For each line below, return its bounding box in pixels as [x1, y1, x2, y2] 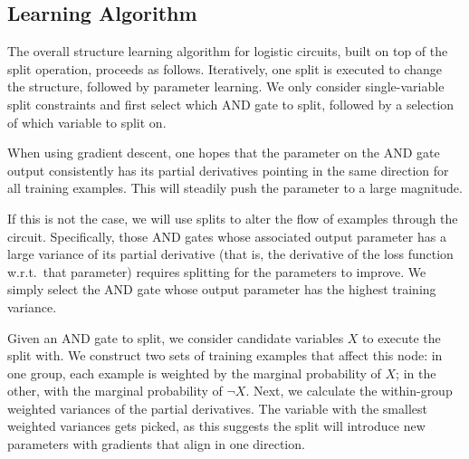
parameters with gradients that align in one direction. [7, 435, 305, 454]
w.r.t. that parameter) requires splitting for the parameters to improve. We [7, 262, 426, 281]
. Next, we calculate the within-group [245, 381, 453, 400]
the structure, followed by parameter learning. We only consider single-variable [7, 77, 445, 96]
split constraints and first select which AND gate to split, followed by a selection [7, 94, 455, 113]
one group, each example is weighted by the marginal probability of [7, 363, 381, 382]
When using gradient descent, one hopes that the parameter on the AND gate [7, 143, 440, 162]
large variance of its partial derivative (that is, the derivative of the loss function [7, 244, 454, 263]
